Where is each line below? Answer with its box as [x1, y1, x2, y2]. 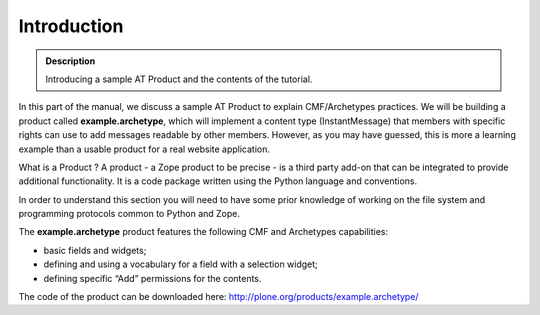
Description [45, 55, 96, 67]
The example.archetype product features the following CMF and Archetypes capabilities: [18, 226, 389, 238]
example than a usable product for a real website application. [18, 143, 270, 155]
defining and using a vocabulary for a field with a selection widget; [43, 258, 319, 270]
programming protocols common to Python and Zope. [18, 208, 240, 220]
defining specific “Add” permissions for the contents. [43, 272, 262, 284]
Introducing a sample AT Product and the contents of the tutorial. [45, 73, 313, 85]
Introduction [18, 15, 124, 37]
